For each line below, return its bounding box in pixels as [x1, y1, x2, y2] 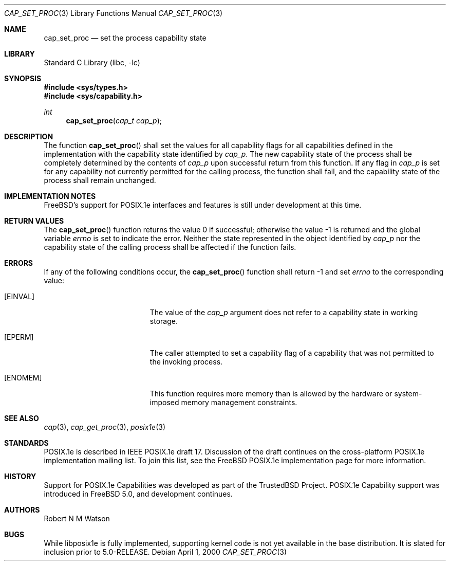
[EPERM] [4, 333, 34, 341]
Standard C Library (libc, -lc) [44, 58, 140, 67]
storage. [149, 317, 178, 325]
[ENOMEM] [4, 373, 42, 382]
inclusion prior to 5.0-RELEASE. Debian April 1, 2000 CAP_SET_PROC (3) [44, 548, 287, 556]
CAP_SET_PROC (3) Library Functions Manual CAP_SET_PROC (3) [4, 9, 223, 17]
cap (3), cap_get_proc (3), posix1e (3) [44, 423, 165, 431]
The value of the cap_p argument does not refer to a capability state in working [149, 308, 418, 317]
